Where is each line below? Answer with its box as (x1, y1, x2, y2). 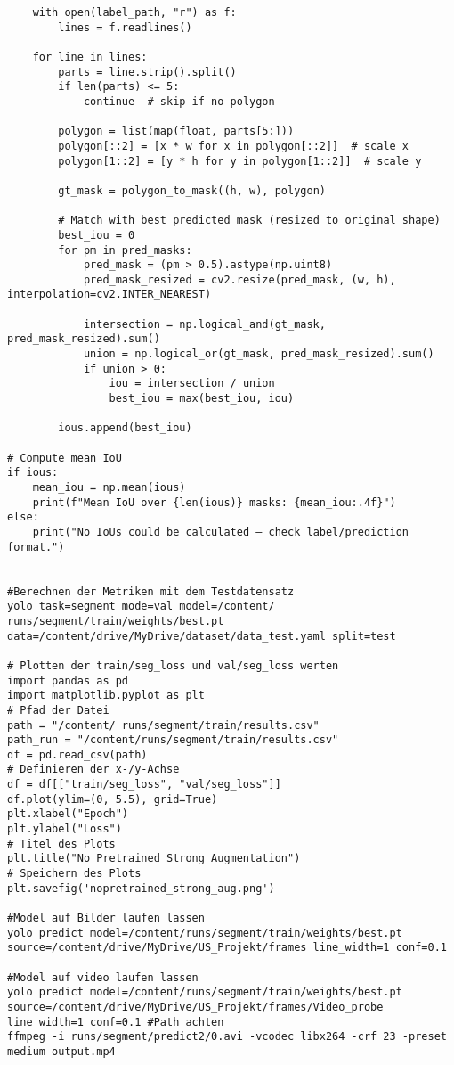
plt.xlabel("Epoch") (7, 807, 129, 821)
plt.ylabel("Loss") (7, 823, 122, 836)
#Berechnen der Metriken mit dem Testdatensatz (7, 585, 295, 598)
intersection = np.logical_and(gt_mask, (83, 317, 326, 331)
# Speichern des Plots (7, 867, 142, 881)
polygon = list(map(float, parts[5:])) (58, 125, 295, 138)
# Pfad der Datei (7, 703, 109, 717)
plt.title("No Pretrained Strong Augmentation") (7, 852, 301, 865)
